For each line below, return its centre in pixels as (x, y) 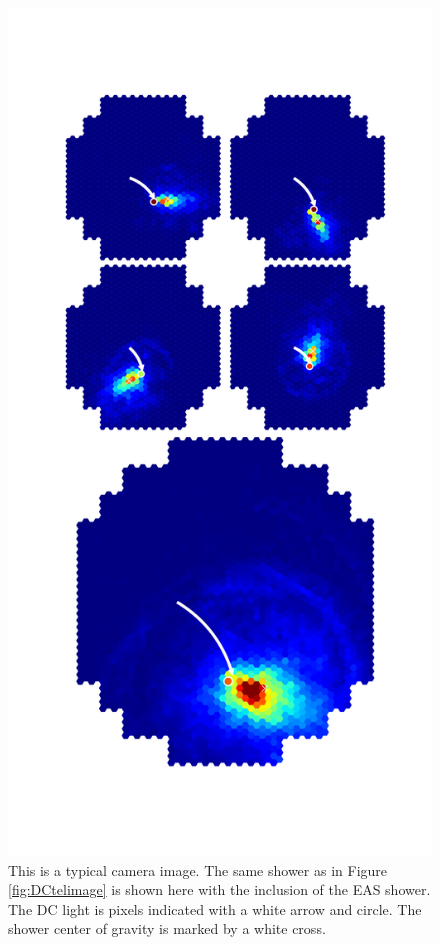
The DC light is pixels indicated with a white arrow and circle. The (215, 908)
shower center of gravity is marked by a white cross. (167, 928)
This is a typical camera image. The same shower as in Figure (198, 869)
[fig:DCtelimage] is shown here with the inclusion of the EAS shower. (219, 889)
